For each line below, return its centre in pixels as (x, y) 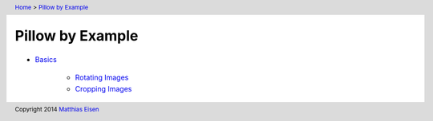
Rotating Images (102, 78)
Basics (46, 59)
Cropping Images (103, 88)
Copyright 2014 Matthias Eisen (57, 109)
